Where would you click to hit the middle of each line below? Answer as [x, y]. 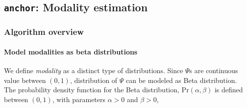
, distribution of [94, 80]
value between [25, 80]
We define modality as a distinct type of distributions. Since [94, 70]
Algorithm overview [44, 32]
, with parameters [79, 99]
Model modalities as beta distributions [71, 51]
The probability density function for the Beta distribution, [92, 90]
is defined [229, 90]
